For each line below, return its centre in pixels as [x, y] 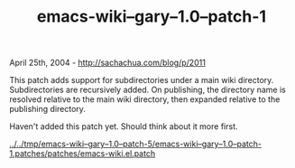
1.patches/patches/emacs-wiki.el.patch [83, 154]
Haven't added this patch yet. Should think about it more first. [124, 126]
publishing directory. [47, 109]
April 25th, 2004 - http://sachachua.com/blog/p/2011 [107, 63]
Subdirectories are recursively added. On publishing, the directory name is [147, 90]
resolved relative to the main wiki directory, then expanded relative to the [145, 99]
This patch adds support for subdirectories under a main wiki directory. [142, 80]
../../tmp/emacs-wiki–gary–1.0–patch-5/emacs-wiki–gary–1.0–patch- [136, 144]
